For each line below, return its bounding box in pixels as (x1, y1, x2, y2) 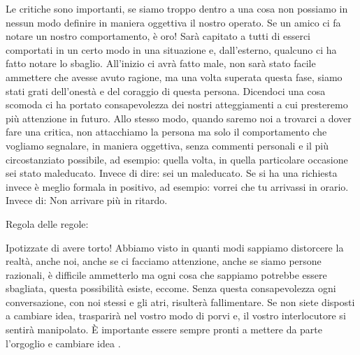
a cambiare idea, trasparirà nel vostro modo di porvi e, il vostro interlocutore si (6, 308, 346, 323)
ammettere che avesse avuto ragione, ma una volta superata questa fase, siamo (6, 69, 343, 84)
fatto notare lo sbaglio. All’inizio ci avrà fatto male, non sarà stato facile (6, 56, 316, 71)
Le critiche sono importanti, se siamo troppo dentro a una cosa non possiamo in (6, 1, 348, 15)
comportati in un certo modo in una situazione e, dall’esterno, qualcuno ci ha (6, 42, 337, 57)
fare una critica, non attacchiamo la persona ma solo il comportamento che (6, 124, 327, 139)
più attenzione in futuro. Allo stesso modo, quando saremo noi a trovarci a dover (6, 110, 352, 125)
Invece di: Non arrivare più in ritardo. (6, 193, 168, 208)
